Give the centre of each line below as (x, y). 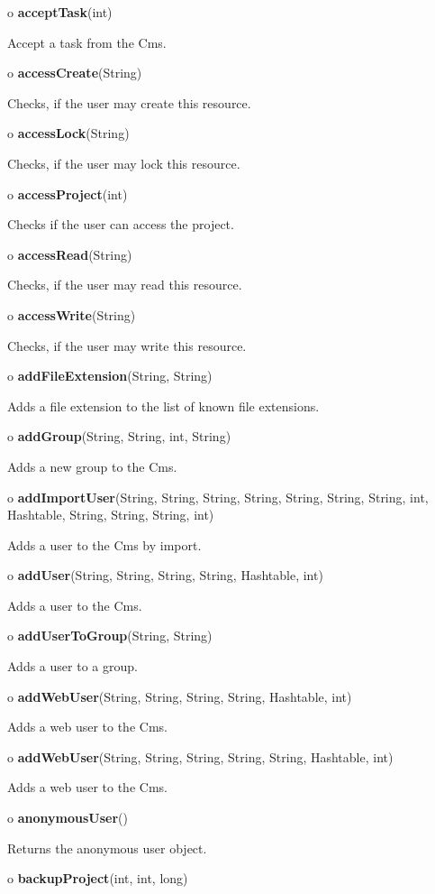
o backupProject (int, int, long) (98, 878)
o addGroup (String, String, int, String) (119, 436)
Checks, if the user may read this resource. (125, 285)
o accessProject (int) (68, 194)
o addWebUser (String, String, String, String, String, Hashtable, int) (200, 756)
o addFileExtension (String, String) (110, 376)
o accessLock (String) (68, 133)
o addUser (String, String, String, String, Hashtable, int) (165, 575)
